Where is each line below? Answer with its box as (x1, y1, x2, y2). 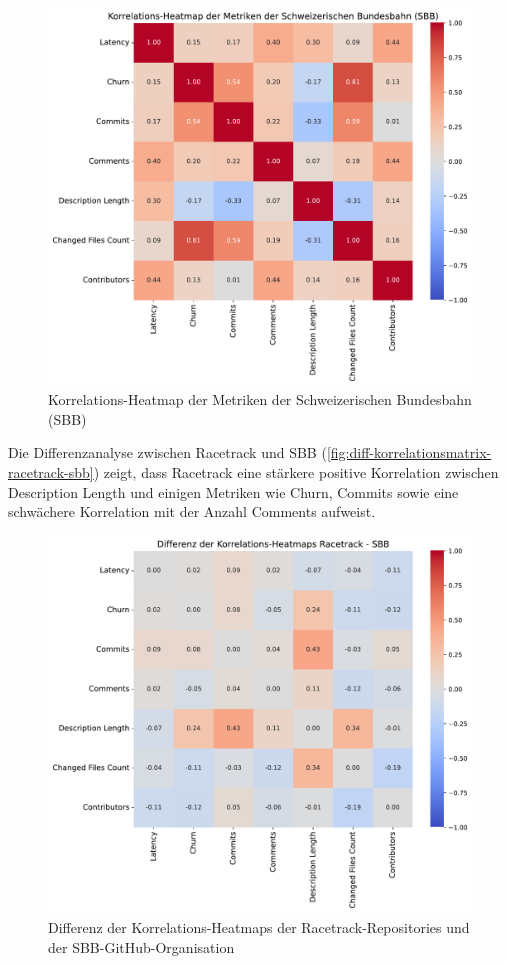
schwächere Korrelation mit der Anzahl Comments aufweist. (8, 501, 376, 522)
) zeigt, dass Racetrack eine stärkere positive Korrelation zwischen (93, 462, 499, 482)
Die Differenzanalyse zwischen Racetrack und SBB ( (8, 442, 327, 463)
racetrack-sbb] (8, 462, 94, 482)
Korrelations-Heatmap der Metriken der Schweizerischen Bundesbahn (48, 389, 472, 410)
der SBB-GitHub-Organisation (48, 936, 235, 957)
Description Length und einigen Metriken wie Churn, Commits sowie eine (8, 481, 459, 502)
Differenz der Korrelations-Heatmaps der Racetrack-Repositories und (48, 917, 470, 937)
